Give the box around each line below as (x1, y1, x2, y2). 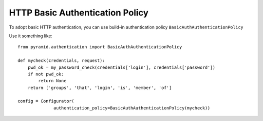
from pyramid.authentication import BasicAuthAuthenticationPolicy (18, 44, 182, 50)
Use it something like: (9, 33, 53, 39)
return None (38, 78, 67, 84)
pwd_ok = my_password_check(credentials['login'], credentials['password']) (27, 64, 216, 70)
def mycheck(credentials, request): (18, 58, 105, 63)
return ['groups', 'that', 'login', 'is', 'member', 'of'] (27, 85, 172, 91)
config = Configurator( (18, 98, 75, 104)
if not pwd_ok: (27, 71, 64, 77)
